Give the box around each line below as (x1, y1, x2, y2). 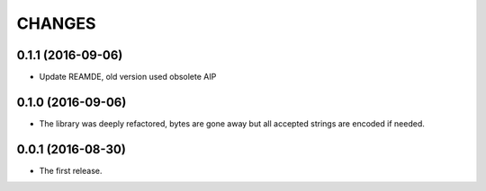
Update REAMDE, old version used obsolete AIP (39, 72, 217, 82)
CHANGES (16, 13, 96, 33)
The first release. (39, 165, 103, 176)
